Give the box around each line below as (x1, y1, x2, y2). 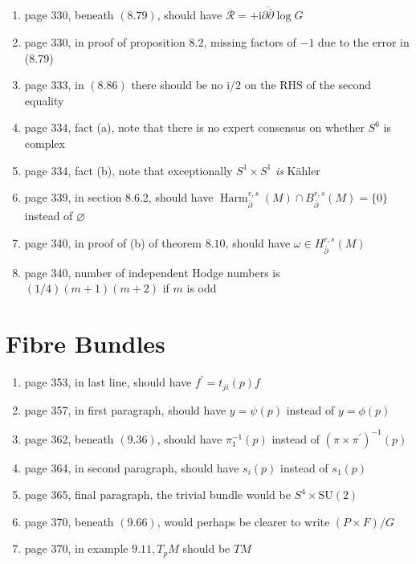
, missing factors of (203, 34, 296, 51)
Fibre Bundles (6, 327, 165, 360)
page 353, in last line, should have (24, 374, 192, 390)
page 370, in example (24, 540, 128, 557)
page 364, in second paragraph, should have (24, 459, 239, 476)
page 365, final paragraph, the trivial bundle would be (24, 486, 291, 503)
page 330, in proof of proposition (24, 34, 186, 51)
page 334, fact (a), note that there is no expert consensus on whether (24, 119, 365, 136)
